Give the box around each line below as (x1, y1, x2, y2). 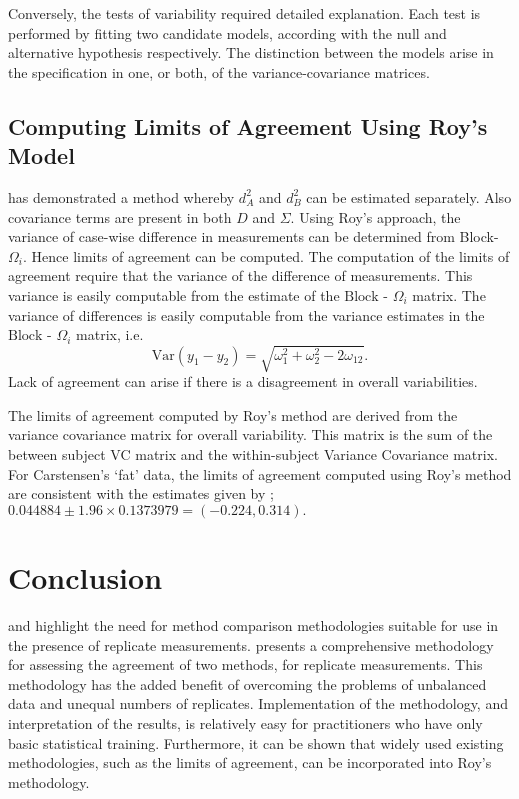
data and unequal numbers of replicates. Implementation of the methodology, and (8, 693, 508, 714)
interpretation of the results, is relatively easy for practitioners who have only (8, 712, 483, 733)
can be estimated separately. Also (306, 186, 512, 207)
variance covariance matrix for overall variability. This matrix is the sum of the (8, 424, 493, 445)
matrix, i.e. (76, 324, 144, 345)
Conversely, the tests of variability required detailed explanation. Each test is (8, 3, 481, 23)
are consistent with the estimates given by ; (8, 483, 274, 504)
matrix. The (412, 284, 486, 305)
